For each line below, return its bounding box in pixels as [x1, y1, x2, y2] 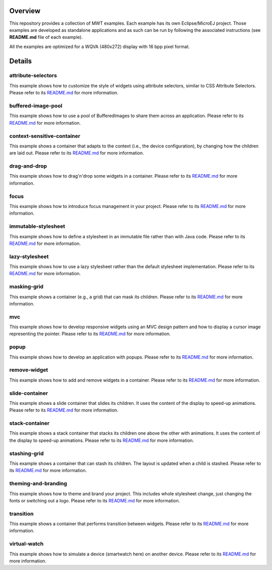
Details [9, 57, 32, 65]
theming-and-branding [9, 480, 67, 487]
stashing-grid [9, 450, 44, 457]
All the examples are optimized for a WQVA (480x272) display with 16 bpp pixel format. [9, 43, 190, 49]
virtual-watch [9, 540, 44, 547]
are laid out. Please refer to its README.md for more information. [9, 150, 144, 156]
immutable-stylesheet [9, 223, 65, 230]
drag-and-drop [9, 163, 47, 170]
